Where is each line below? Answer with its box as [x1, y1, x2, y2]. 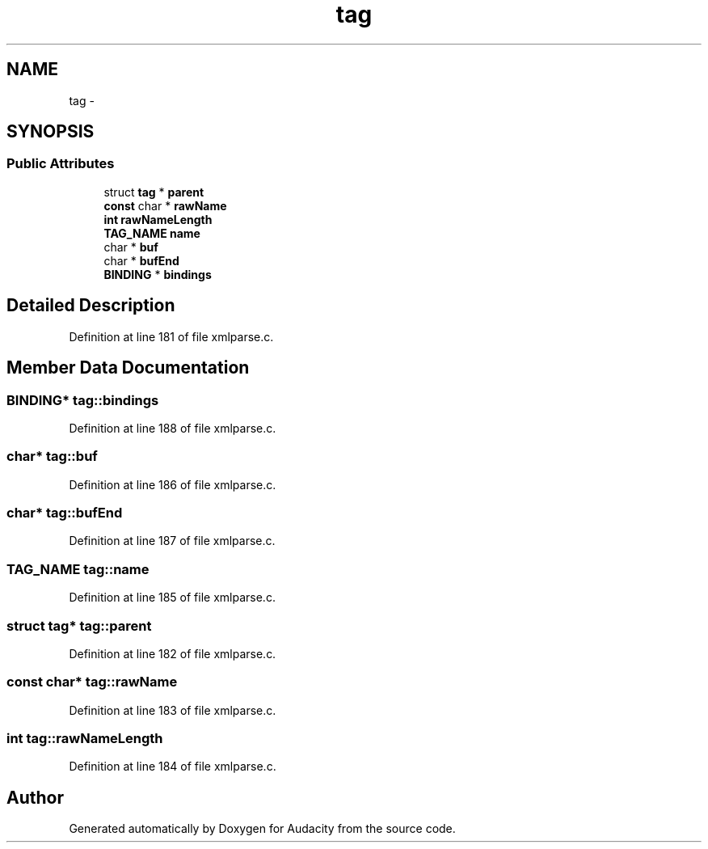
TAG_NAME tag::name [6, 560, 150, 577]
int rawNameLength [103, 212, 213, 226]
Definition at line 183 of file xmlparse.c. [69, 703, 276, 717]
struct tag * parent [103, 184, 204, 199]
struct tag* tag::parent [6, 617, 152, 634]
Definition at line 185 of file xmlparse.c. [69, 590, 276, 605]
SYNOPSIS [6, 121, 95, 142]
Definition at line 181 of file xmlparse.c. [69, 329, 274, 344]
